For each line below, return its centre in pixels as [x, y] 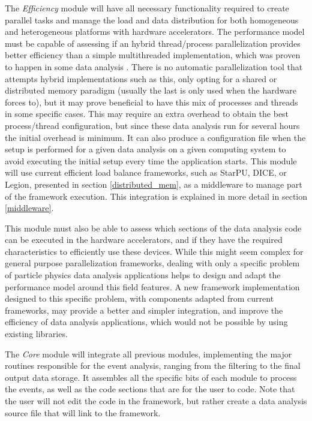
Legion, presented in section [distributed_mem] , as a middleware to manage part [154, 184]
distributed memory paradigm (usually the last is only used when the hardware [151, 90]
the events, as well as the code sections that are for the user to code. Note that [150, 389]
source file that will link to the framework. [83, 412]
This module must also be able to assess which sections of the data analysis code [153, 228]
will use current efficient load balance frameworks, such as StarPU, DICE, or [146, 172]
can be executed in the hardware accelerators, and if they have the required [144, 240]
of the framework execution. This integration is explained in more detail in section [156, 196]
